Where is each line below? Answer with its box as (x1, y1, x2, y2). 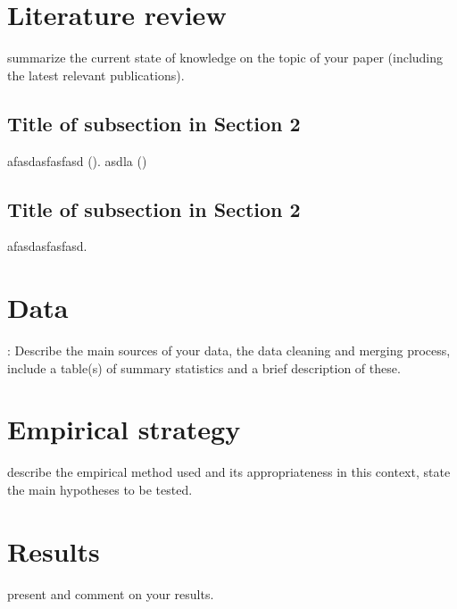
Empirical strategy (7, 411, 241, 447)
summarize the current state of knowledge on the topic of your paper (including (7, 48, 444, 67)
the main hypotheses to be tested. (7, 480, 193, 498)
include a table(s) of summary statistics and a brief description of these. (7, 358, 401, 377)
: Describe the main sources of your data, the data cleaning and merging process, (7, 341, 451, 360)
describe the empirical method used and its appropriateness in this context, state (7, 463, 451, 481)
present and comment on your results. (7, 584, 214, 603)
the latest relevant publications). (7, 65, 185, 84)
